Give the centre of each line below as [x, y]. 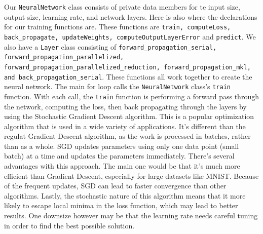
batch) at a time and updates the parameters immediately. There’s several [119, 156]
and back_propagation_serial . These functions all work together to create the [128, 76]
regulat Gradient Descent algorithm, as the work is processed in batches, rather [127, 136]
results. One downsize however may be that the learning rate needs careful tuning [131, 216]
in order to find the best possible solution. [69, 225]
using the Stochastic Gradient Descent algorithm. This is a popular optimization [129, 116]
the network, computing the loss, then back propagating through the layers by [125, 106]
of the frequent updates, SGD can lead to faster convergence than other [115, 186]
